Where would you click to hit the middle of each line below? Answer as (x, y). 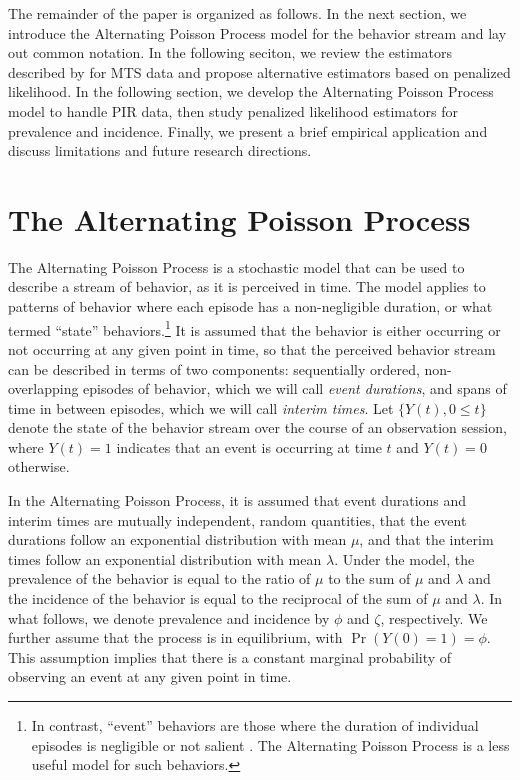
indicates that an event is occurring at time (249, 446)
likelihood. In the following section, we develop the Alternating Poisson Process (251, 91)
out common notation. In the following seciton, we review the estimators (230, 52)
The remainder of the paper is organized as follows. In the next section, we (237, 13)
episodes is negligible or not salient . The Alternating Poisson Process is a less (270, 744)
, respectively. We (434, 617)
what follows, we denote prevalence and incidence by (169, 617)
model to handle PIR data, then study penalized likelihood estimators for (233, 110)
